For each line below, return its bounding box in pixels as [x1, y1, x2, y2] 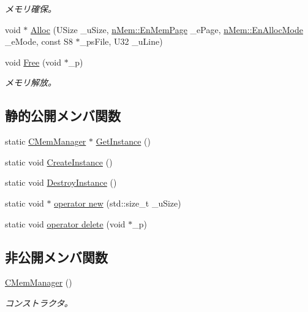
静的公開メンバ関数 [5, 106, 121, 125]
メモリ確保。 [5, 2, 56, 15]
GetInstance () [96, 135, 151, 148]
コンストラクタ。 [5, 296, 73, 309]
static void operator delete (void [5, 217, 126, 230]
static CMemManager [5, 135, 86, 148]
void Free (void [5, 55, 62, 68]
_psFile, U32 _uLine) [80, 35, 163, 48]
